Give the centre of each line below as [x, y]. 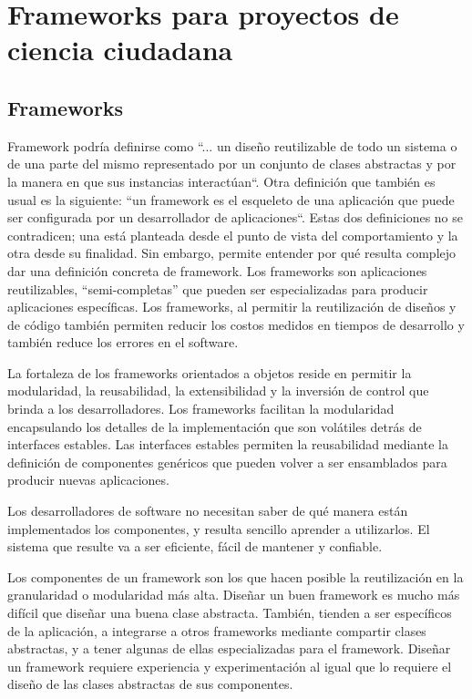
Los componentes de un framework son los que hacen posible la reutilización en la [236, 576]
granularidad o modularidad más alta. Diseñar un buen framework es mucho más [234, 595]
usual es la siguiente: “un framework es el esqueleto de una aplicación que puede [231, 199]
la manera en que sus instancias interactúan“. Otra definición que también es [221, 181]
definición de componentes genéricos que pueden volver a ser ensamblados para [227, 462]
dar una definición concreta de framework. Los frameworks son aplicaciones [217, 270]
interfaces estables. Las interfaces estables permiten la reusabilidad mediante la [228, 444]
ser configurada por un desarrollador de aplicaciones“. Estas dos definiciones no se [235, 217]
